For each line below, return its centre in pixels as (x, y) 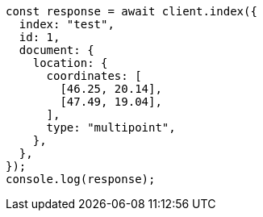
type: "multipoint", (111, 127)
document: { (56, 50)
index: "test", (67, 24)
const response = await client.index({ (131, 11)
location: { (70, 63)
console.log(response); (81, 179)
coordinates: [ (94, 76)
